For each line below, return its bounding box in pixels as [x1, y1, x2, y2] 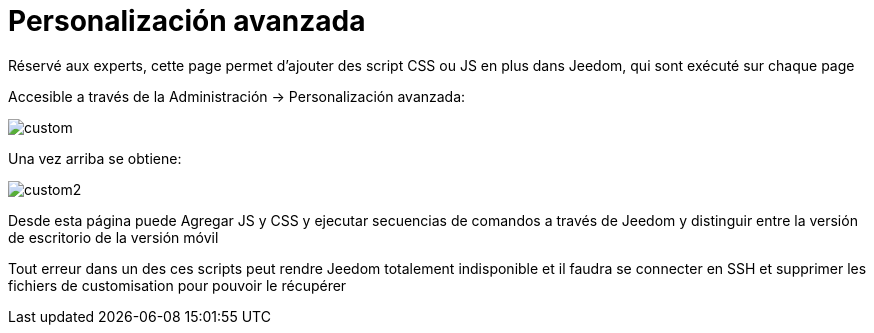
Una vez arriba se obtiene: [8, 149, 182, 167]
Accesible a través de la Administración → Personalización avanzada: [8, 87, 466, 105]
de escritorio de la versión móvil [8, 228, 219, 246]
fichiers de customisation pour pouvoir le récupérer [8, 276, 347, 294]
